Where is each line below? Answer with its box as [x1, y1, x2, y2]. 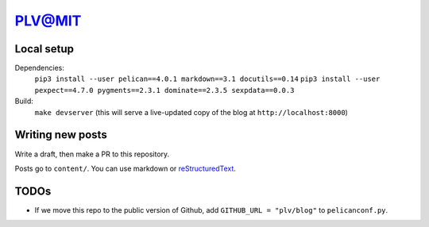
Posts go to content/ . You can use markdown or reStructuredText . [14, 164, 236, 173]
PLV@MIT [14, 12, 82, 29]
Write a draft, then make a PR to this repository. [14, 149, 170, 159]
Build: [14, 96, 33, 106]
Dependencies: [14, 63, 65, 73]
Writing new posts [14, 128, 107, 142]
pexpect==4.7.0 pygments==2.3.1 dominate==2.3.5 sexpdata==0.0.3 [34, 86, 295, 94]
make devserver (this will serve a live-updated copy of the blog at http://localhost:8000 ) [34, 107, 349, 117]
